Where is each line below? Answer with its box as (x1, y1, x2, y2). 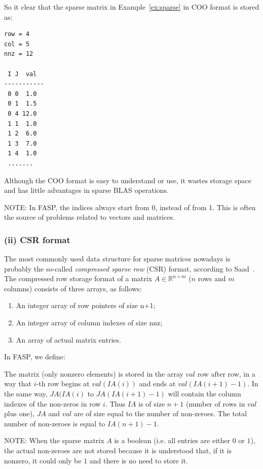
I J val (8, 70, 37, 78)
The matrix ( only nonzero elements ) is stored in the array (4, 368, 183, 379)
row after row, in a (197, 368, 255, 379)
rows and (198, 273, 226, 284)
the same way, (4, 388, 48, 399)
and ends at (139, 378, 176, 389)
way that (4, 378, 32, 389)
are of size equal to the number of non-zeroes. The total (73, 408, 247, 419)
